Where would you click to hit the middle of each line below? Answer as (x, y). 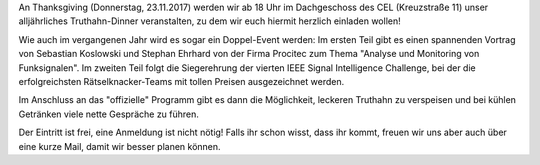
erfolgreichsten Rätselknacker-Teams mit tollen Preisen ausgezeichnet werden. (181, 81)
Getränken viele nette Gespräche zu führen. (109, 114)
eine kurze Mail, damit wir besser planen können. (119, 146)
